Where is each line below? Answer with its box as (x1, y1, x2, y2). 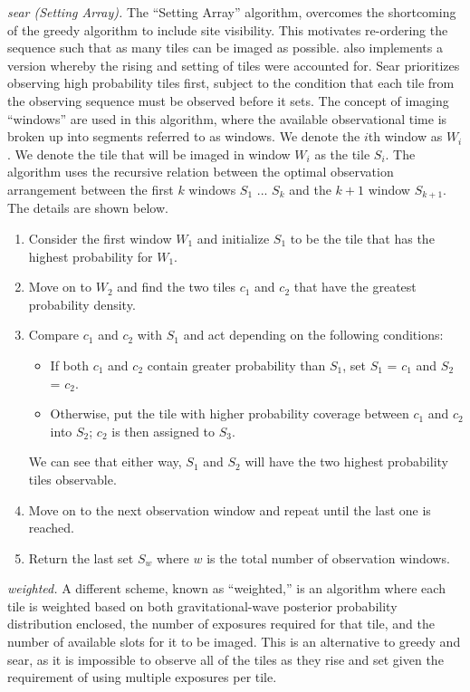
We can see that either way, (28, 452, 182, 471)
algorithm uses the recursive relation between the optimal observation (7, 162, 394, 181)
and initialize (197, 228, 270, 247)
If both (50, 355, 89, 374)
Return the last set (28, 548, 134, 567)
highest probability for (28, 246, 153, 265)
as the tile (314, 144, 370, 163)
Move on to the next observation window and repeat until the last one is (28, 500, 431, 519)
